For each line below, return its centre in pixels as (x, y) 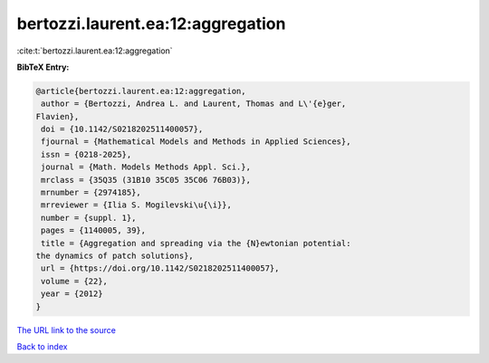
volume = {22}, (75, 281)
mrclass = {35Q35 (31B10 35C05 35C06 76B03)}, (146, 180)
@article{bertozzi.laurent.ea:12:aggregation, (141, 91)
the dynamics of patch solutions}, (115, 256)
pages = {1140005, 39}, (94, 230)
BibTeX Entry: (43, 67)
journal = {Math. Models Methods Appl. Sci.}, (146, 167)
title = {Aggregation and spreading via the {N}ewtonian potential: (196, 243)
